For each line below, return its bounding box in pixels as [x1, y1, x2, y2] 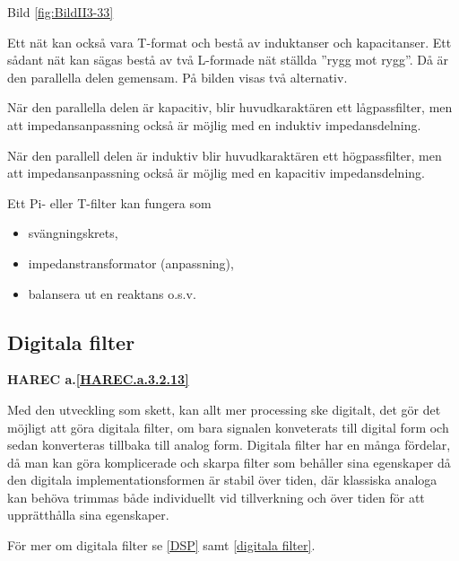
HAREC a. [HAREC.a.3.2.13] [7, 370, 189, 389]
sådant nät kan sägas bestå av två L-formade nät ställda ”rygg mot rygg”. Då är [7, 50, 449, 69]
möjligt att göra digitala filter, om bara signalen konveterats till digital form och [7, 417, 449, 436]
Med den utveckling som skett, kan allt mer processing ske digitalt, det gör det [7, 399, 441, 418]
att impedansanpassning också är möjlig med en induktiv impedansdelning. [7, 115, 421, 134]
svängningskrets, [28, 224, 118, 242]
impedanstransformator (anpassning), [28, 253, 234, 272]
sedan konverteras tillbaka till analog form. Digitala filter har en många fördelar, [7, 435, 451, 454]
